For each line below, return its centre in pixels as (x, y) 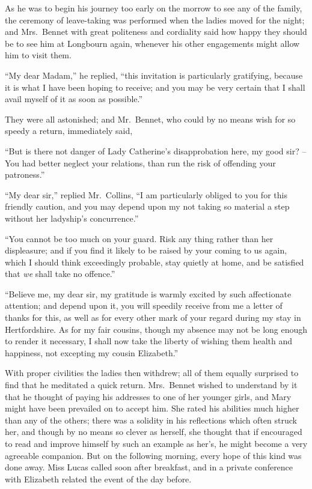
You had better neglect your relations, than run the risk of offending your (140, 162)
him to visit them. (38, 55)
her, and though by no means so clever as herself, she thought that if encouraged (154, 432)
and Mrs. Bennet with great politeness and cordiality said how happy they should (156, 32)
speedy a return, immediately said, (69, 131)
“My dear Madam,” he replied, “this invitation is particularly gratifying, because (154, 75)
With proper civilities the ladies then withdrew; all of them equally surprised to (152, 373)
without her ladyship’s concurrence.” (72, 218)
